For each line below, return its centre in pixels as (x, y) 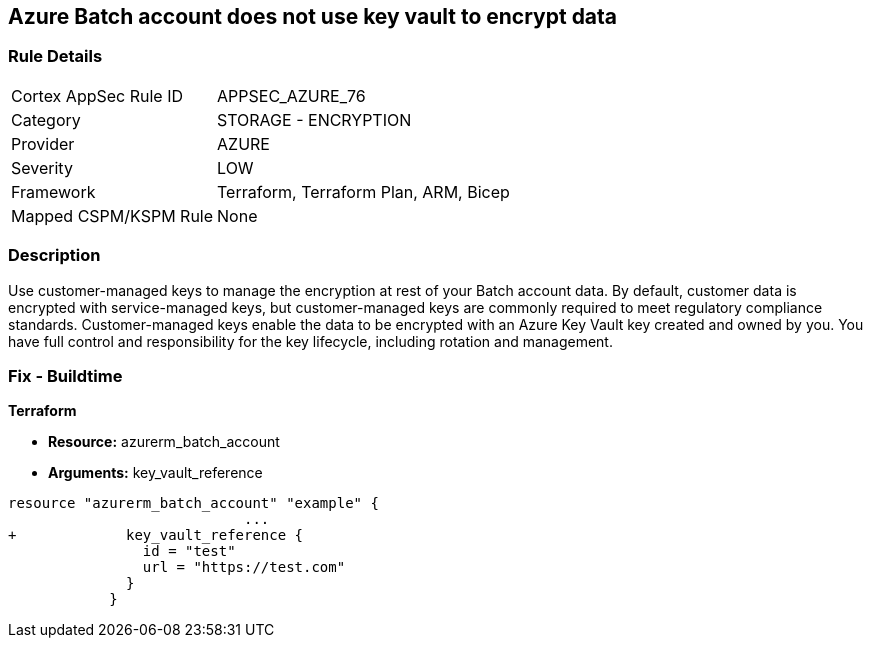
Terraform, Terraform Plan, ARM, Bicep (363, 191)
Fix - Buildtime (65, 375)
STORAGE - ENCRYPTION (314, 119)
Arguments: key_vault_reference (155, 473)
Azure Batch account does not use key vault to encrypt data (313, 16)
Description (54, 255)
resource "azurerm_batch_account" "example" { (193, 503)
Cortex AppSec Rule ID (97, 95)
